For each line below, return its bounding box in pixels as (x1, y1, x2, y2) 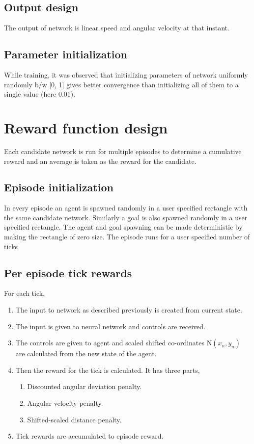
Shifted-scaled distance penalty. (27, 414, 122, 424)
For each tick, (4, 288, 45, 298)
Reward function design (4, 117, 168, 137)
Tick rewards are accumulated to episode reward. (15, 431, 164, 441)
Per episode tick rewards (4, 265, 132, 280)
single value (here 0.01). (4, 89, 76, 99)
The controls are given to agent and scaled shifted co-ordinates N (15, 338, 212, 348)
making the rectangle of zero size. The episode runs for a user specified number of (4, 232, 250, 242)
